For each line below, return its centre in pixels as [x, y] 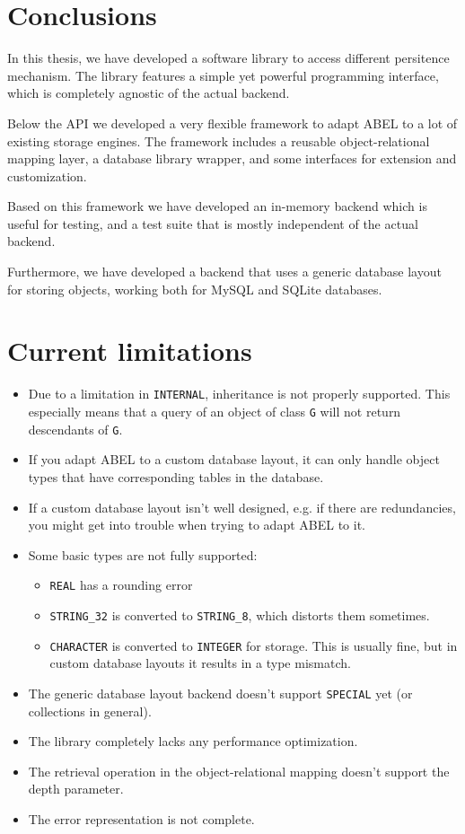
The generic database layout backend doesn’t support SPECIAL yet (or [220, 693]
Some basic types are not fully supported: [143, 554]
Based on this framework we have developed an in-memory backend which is [217, 206]
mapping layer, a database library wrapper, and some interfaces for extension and [232, 158]
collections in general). [90, 711]
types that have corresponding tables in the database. [176, 476]
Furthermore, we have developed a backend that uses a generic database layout [224, 272]
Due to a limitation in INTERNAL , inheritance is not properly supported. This [239, 394]
